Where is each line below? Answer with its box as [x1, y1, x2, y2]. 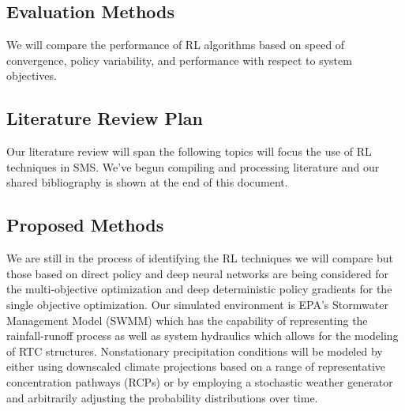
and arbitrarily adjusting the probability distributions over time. [6, 389, 318, 405]
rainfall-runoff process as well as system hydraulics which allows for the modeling [6, 327, 399, 344]
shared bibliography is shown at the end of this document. [6, 174, 288, 190]
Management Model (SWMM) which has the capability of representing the [6, 311, 368, 328]
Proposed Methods [6, 213, 164, 237]
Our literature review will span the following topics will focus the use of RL [6, 143, 372, 160]
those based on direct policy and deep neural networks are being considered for [6, 265, 388, 281]
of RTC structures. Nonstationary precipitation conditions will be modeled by [6, 342, 383, 359]
